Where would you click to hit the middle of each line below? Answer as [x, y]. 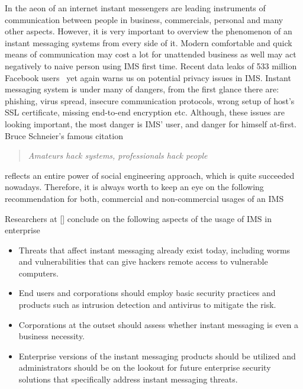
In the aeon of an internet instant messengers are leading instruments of [135, 8]
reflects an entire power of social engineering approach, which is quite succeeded [150, 175]
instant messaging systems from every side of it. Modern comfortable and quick [149, 42]
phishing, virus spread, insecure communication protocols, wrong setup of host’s [150, 100]
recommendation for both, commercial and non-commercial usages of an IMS [144, 198]
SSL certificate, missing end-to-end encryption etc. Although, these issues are [145, 112]
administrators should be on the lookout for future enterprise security [145, 367]
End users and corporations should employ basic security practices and [147, 293]
